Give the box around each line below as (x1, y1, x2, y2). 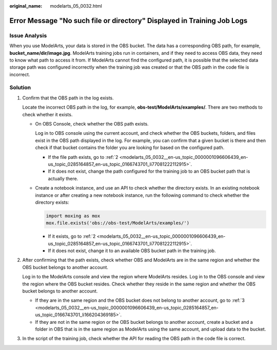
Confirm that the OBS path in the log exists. (22, 95, 114, 101)
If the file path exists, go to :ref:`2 (48, 154, 118, 160)
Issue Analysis (9, 32, 47, 39)
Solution (9, 84, 31, 91)
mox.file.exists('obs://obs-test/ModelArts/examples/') (46, 220, 190, 226)
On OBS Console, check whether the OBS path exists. (35, 121, 149, 127)
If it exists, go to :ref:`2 (48, 233, 96, 239)
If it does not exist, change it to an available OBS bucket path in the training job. (48, 248, 216, 254)
